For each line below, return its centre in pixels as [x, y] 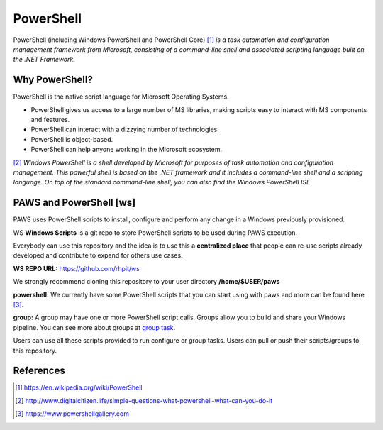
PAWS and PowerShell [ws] [74, 203]
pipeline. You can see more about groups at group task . [94, 327]
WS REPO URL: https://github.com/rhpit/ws [76, 268]
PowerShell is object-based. [72, 139]
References [39, 371]
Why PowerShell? [53, 80]
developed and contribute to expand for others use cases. [98, 255]
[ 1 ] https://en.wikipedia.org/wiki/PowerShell [79, 387]
